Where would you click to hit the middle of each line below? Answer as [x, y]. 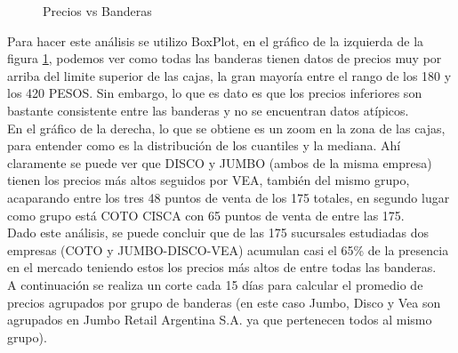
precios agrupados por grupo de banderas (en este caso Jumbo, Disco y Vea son [224, 302]
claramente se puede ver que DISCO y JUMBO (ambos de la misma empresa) [220, 162]
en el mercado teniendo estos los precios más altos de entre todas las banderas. [222, 267]
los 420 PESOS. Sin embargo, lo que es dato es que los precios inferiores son [215, 93]
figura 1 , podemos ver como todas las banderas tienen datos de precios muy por [225, 58]
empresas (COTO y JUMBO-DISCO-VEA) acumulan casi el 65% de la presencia [228, 249]
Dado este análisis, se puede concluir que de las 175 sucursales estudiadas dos [218, 233]
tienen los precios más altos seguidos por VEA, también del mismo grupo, [209, 180]
